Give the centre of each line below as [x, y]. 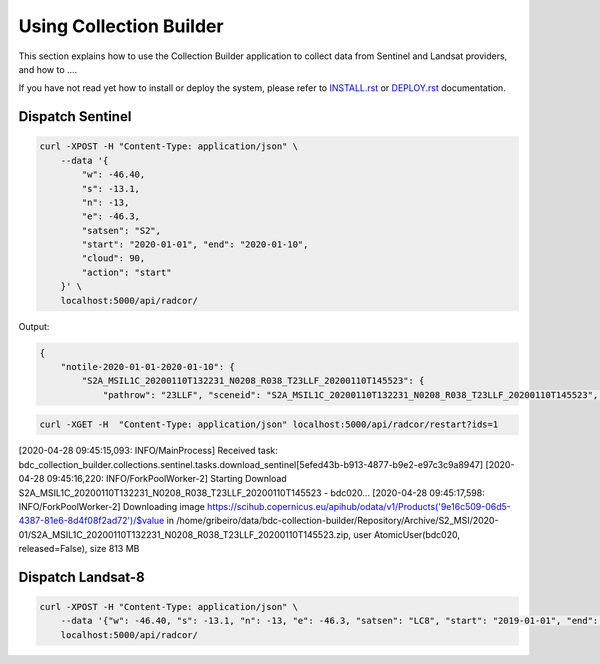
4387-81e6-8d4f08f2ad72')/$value [91, 521]
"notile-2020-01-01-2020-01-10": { [147, 366]
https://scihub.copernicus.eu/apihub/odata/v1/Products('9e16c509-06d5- [359, 506]
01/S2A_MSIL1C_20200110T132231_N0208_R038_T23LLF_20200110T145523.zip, [185, 534]
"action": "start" [126, 272]
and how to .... [48, 69]
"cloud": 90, [113, 258]
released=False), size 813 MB [79, 549]
